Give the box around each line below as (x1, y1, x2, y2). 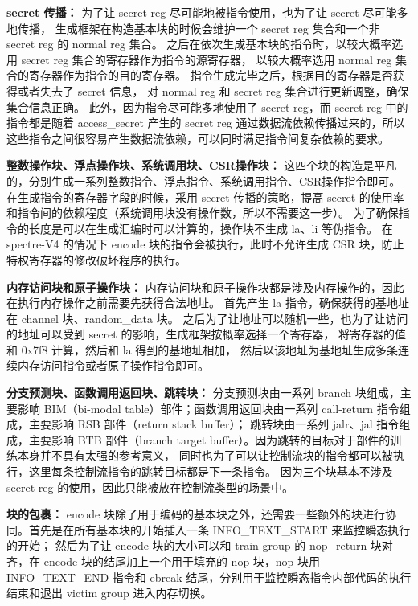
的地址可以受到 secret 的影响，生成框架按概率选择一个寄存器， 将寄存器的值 (6, 326, 407, 342)
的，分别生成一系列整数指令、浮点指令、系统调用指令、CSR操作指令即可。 (6, 172, 401, 189)
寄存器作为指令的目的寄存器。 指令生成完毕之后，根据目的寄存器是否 (28, 67, 393, 84)
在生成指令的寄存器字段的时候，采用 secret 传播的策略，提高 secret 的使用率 (6, 188, 404, 205)
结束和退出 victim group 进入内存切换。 (6, 584, 212, 601)
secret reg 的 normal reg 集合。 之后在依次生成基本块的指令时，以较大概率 (6, 35, 392, 52)
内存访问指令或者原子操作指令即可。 (17, 357, 209, 374)
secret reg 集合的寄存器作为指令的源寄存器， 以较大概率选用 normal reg (21, 51, 392, 68)
